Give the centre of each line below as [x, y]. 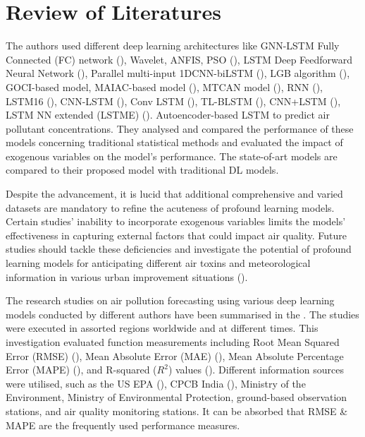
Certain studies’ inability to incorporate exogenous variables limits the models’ [176, 221]
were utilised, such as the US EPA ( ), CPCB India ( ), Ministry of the [156, 383]
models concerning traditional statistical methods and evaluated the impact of [174, 142]
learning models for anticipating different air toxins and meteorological [158, 263]
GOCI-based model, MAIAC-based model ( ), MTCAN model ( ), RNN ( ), [164, 86]
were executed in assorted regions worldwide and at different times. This [162, 328]
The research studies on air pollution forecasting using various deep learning [170, 300]
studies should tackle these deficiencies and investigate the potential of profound [179, 249]
